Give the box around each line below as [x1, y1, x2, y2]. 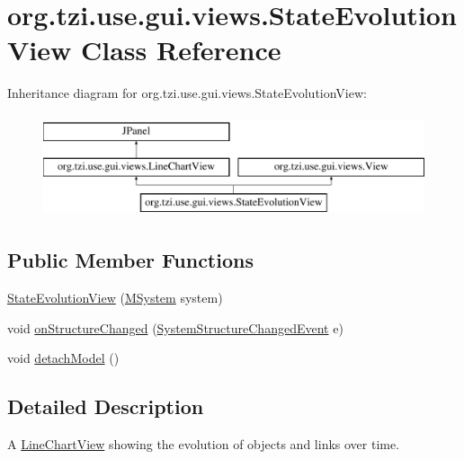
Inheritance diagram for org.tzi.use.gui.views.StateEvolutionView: [7, 84, 367, 102]
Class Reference [81, 31, 281, 68]
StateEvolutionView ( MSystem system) [7, 288, 223, 307]
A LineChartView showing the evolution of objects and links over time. [7, 435, 400, 454]
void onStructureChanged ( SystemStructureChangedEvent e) [7, 318, 344, 337]
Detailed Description [7, 393, 204, 420]
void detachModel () [7, 349, 120, 367]
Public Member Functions [7, 246, 254, 274]
